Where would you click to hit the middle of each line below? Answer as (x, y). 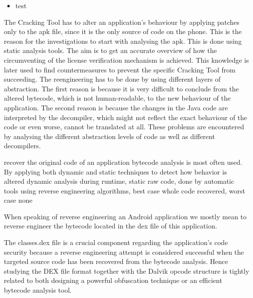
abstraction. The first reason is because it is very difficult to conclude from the (121, 88)
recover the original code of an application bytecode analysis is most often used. (123, 162)
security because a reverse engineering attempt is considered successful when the (124, 252)
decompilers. (22, 146)
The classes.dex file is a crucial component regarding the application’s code (116, 242)
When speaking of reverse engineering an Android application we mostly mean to (125, 216)
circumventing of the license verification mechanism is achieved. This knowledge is (126, 60)
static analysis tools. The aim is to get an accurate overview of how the (110, 50)
